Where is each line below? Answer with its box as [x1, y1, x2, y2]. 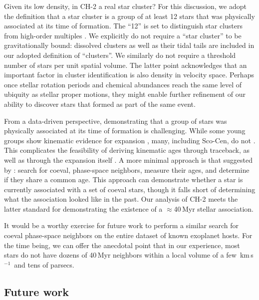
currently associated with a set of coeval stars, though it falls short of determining [4, 184, 256, 194]
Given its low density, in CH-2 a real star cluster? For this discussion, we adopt [4, 1, 247, 11]
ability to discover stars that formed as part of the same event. [4, 98, 196, 109]
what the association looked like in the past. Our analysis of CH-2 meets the [4, 194, 238, 204]
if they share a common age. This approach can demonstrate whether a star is [4, 174, 243, 185]
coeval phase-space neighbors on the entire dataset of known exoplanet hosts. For [4, 230, 253, 241]
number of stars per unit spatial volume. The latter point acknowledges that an [4, 59, 247, 70]
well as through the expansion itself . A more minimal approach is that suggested [4, 154, 253, 165]
